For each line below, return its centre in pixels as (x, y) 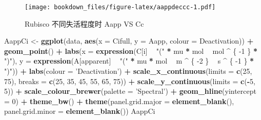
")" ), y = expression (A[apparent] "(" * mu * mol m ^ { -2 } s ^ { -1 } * (129, 61)
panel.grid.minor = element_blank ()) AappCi (80, 111)
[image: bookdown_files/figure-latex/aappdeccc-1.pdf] (120, 7)
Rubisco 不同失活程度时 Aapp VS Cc (84, 23)
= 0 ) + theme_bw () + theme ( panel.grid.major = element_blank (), (119, 101)
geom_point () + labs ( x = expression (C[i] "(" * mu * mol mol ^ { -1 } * (131, 51)
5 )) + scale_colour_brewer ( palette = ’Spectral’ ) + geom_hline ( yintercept (130, 91)
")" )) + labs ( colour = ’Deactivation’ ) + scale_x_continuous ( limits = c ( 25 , (128, 71)
